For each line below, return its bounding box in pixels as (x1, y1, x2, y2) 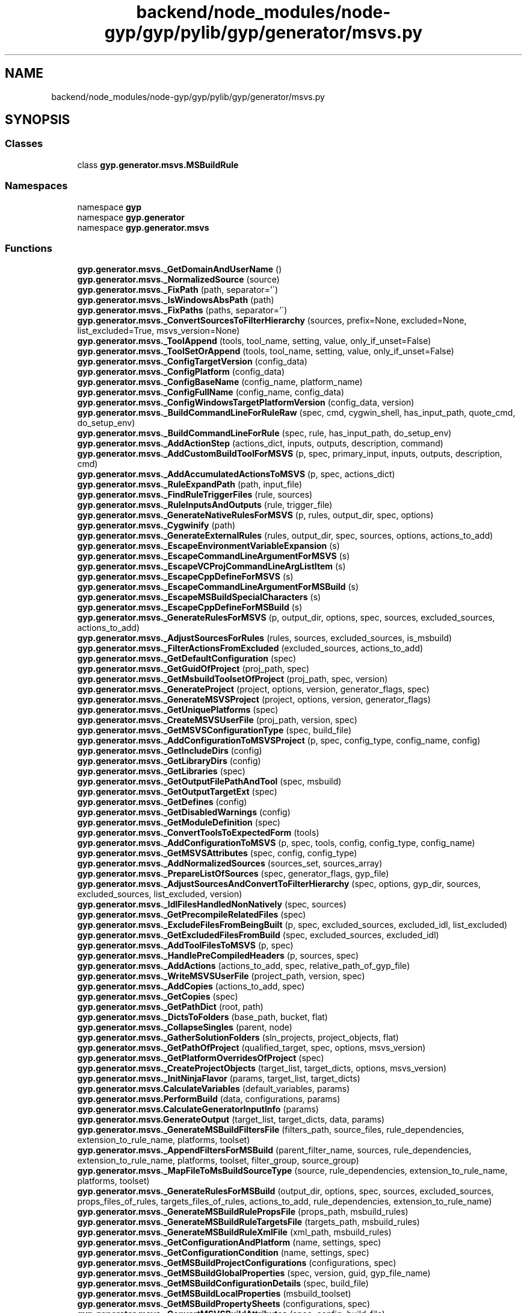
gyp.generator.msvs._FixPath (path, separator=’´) (77, 284, 279, 295)
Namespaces (5, 180, 68, 192)
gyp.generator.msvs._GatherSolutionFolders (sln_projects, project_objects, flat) (77, 1032, 399, 1043)
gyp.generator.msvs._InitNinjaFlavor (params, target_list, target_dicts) (77, 1073, 360, 1084)
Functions (5, 242, 52, 254)
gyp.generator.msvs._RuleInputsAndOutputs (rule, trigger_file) (77, 500, 333, 510)
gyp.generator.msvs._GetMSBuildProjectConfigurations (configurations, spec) (77, 1258, 396, 1268)
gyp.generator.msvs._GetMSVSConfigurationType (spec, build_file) (77, 725, 352, 736)
